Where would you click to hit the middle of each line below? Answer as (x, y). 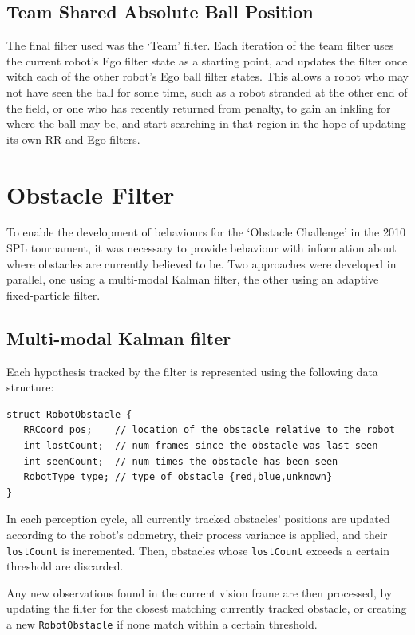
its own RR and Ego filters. (73, 139)
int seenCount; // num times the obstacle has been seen (181, 461)
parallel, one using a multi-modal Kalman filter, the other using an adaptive (193, 279)
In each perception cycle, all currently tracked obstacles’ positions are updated (198, 519)
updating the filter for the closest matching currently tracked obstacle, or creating (207, 608)
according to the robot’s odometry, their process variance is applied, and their (197, 534)
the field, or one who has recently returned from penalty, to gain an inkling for (199, 107)
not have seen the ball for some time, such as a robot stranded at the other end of (207, 91)
